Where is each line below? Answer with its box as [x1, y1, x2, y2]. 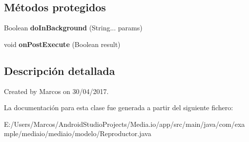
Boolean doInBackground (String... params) [4, 23, 143, 33]
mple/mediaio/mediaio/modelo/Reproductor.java [4, 128, 151, 139]
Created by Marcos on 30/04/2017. [4, 86, 109, 96]
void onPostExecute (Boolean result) [4, 39, 121, 49]
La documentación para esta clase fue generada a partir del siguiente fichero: [4, 102, 233, 113]
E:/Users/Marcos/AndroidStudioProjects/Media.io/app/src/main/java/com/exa [4, 118, 245, 129]
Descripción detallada [4, 63, 115, 78]
